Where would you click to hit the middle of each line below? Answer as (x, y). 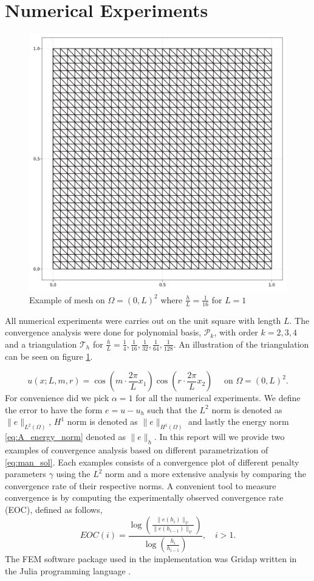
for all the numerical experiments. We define (218, 398)
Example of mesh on (67, 299)
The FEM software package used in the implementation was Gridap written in (151, 559)
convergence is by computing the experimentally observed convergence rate (144, 497)
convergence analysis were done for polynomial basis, (103, 332)
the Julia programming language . (68, 571)
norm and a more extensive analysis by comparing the (206, 474)
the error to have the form (54, 409)
